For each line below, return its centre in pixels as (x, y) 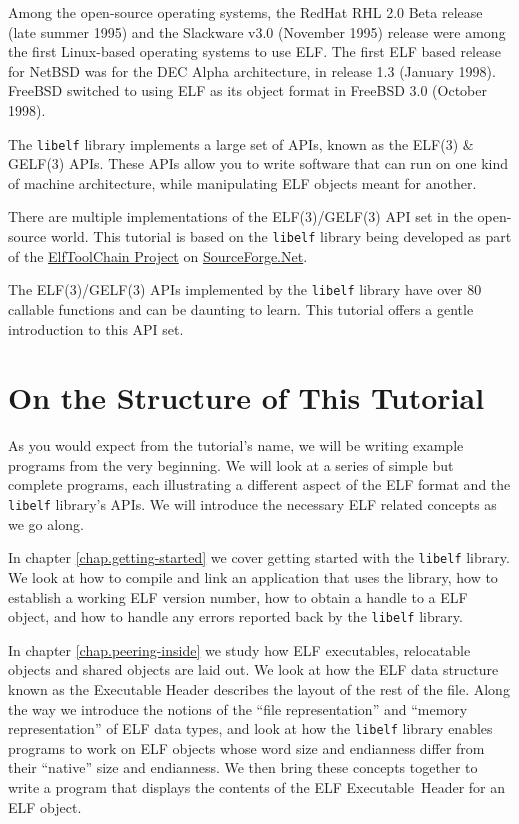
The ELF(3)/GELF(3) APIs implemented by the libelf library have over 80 (245, 289)
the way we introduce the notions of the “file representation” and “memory (238, 708)
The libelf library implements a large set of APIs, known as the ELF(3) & (241, 143)
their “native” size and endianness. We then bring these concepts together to (243, 767)
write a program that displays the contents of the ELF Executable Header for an (257, 786)
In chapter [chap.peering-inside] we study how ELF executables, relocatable (239, 649)
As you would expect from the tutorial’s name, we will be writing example (236, 445)
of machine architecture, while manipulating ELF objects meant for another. (242, 182)
